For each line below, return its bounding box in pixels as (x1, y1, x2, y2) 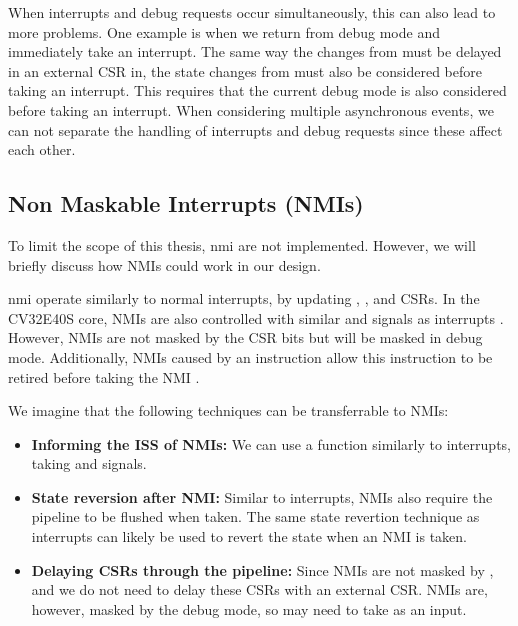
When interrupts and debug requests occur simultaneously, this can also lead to (8, 2, 496, 22)
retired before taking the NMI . (8, 366, 200, 387)
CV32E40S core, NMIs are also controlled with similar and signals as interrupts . (8, 307, 504, 328)
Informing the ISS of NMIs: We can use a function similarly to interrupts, (31, 433, 511, 454)
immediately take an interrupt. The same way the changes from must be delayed (8, 41, 502, 62)
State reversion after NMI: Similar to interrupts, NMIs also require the (31, 486, 493, 507)
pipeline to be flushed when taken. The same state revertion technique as (31, 506, 480, 527)
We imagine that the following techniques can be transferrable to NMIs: (8, 400, 449, 421)
